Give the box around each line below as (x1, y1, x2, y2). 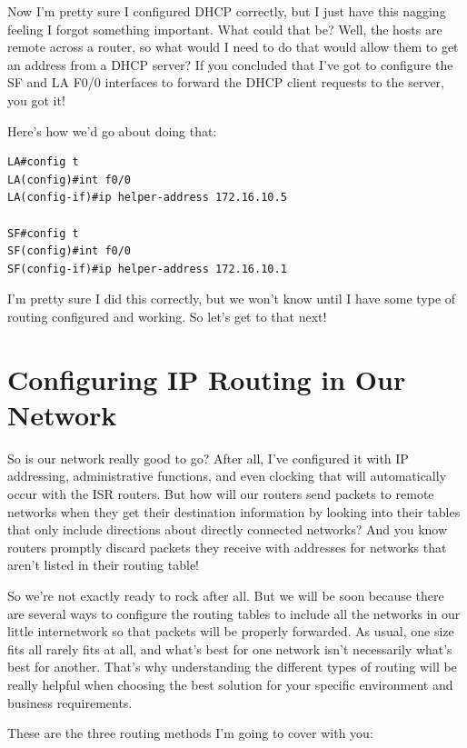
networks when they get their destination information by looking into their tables (7, 502, 461, 521)
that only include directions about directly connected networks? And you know (7, 520, 448, 539)
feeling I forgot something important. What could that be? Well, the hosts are (7, 19, 442, 38)
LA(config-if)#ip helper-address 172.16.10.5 (7, 191, 287, 204)
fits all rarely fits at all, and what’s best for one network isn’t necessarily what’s (7, 639, 452, 658)
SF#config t (7, 226, 79, 240)
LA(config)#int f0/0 (7, 173, 132, 186)
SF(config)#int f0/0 (7, 244, 132, 258)
